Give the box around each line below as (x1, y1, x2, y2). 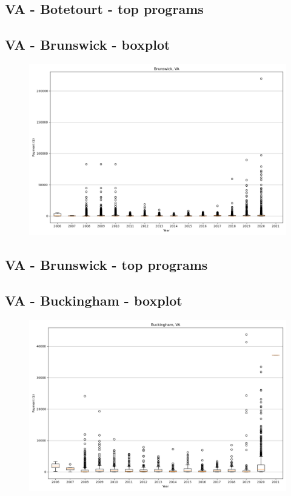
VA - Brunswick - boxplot (5, 35, 170, 54)
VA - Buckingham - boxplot (5, 291, 182, 310)
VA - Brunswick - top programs (5, 255, 208, 274)
